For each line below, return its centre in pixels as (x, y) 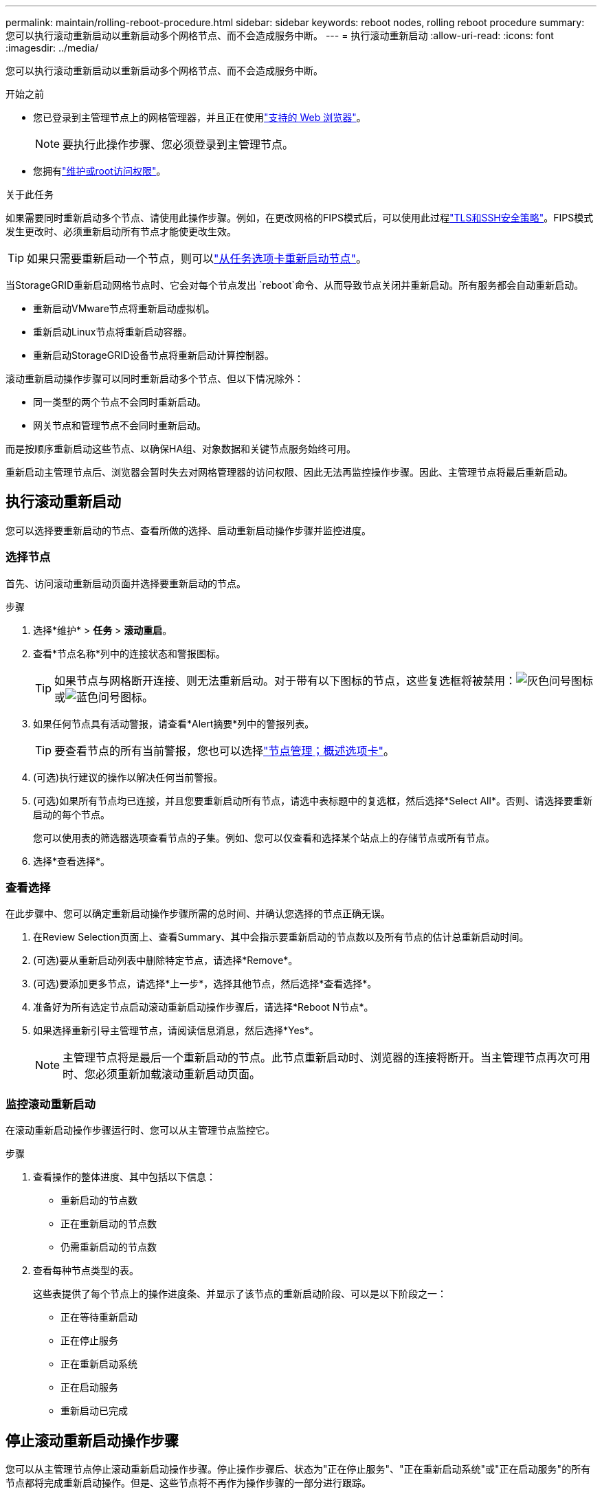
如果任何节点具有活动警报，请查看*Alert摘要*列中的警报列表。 (174, 723)
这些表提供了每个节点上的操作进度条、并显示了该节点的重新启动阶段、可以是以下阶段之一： (240, 1294)
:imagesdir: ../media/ (52, 48)
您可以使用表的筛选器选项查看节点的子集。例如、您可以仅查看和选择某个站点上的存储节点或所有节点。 (264, 837)
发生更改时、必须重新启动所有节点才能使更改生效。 (121, 231)
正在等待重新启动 (99, 1317)
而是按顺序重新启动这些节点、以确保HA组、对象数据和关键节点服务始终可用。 (181, 449)
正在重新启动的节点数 (109, 1224)
